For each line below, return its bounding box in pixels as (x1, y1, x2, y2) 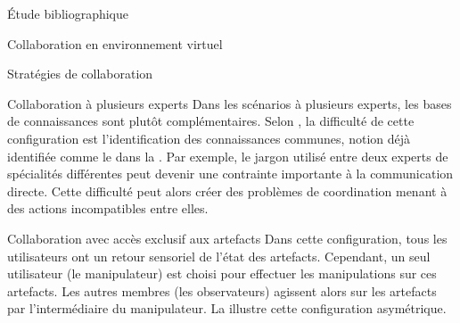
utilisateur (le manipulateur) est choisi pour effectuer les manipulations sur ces (7, 264, 437, 283)
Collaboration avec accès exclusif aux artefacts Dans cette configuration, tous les (7, 228, 448, 247)
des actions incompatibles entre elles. (7, 199, 209, 218)
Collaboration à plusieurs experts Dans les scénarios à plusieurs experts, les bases (7, 94, 452, 112)
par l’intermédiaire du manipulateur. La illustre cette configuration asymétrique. (7, 299, 447, 318)
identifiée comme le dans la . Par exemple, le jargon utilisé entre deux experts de (7, 146, 448, 165)
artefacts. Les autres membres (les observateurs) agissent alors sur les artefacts (7, 281, 437, 300)
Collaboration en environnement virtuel (7, 34, 223, 53)
